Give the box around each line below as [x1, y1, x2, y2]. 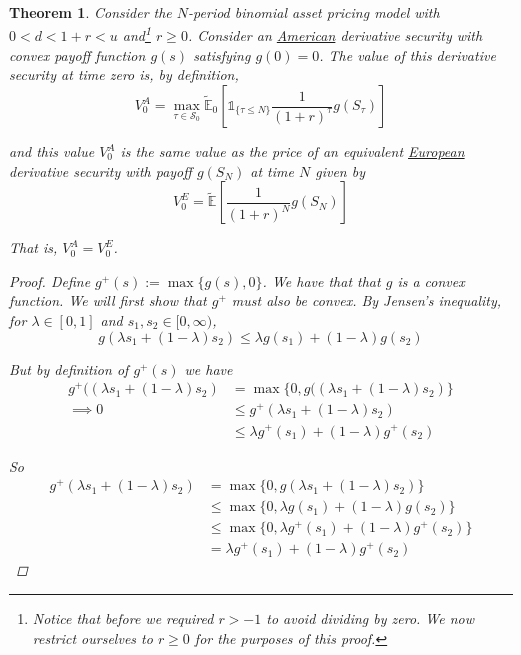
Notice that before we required [32, 608, 214, 629]
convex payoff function [9, 44, 146, 65]
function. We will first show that [9, 290, 207, 311]
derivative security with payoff [9, 160, 192, 181]
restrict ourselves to [32, 627, 153, 648]
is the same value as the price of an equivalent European [120, 141, 465, 162]
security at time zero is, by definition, [9, 64, 239, 85]
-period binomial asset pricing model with [188, 2, 440, 22]
